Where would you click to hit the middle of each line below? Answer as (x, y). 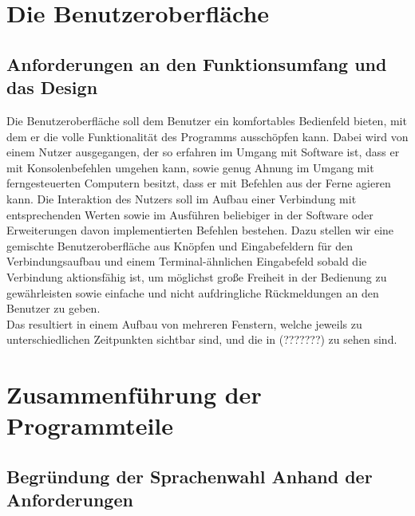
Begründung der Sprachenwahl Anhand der (190, 476)
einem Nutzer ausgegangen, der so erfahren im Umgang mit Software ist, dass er (203, 152)
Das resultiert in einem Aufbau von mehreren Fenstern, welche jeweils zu (184, 323)
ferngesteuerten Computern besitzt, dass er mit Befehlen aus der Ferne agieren (199, 183)
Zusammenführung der (134, 394)
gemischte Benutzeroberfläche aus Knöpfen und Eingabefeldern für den (180, 245)
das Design (52, 87)
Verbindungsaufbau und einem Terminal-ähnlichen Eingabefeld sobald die (187, 261)
